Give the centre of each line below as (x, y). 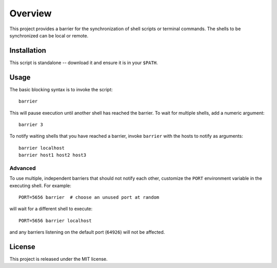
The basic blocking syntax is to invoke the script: (61, 89)
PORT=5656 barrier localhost (55, 221)
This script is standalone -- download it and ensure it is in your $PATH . (84, 63)
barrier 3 (31, 125)
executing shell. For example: (41, 185)
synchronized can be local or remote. (49, 35)
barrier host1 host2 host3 (53, 155)
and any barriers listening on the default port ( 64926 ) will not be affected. (87, 232)
